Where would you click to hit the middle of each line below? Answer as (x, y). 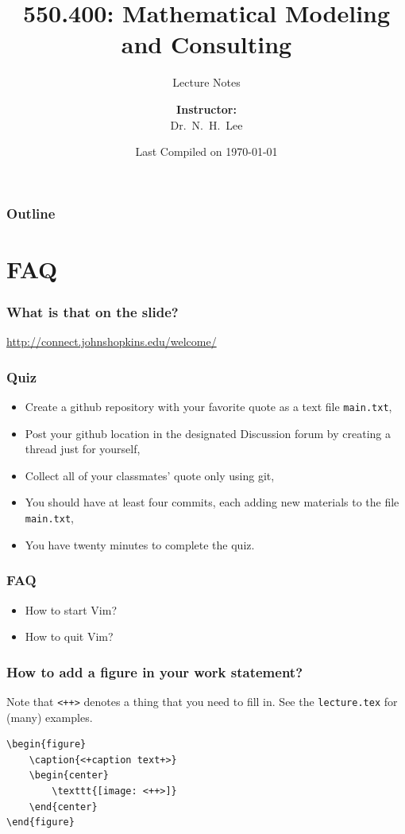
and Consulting (206, 44)
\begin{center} (69, 776)
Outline (31, 213)
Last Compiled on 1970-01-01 (206, 151)
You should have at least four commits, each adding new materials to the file (212, 502)
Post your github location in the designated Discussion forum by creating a (208, 433)
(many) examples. (50, 717)
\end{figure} (40, 822)
